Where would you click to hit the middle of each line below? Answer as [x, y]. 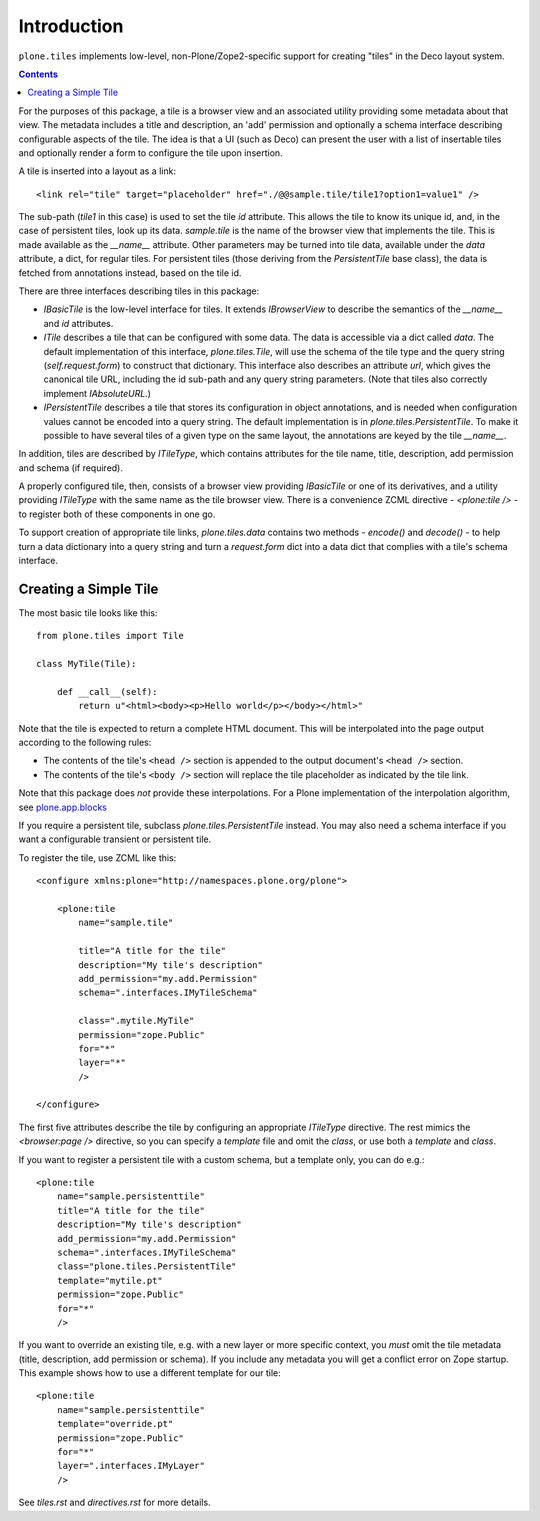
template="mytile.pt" [110, 1280]
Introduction [71, 26]
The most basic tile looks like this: [88, 612]
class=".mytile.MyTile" [136, 1021]
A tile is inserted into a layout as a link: [97, 171]
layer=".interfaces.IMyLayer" [130, 1466]
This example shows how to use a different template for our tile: [150, 1373]
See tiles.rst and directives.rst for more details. [114, 1502]
